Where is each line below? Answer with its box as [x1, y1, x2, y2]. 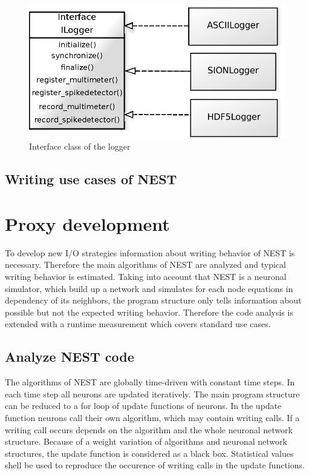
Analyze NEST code [5, 347, 134, 366]
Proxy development [5, 211, 170, 236]
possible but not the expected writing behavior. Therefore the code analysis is [5, 305, 293, 318]
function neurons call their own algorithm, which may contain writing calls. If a [5, 411, 300, 424]
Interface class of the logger [29, 140, 131, 153]
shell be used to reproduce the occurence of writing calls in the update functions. [5, 459, 305, 471]
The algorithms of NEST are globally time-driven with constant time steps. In [5, 376, 295, 388]
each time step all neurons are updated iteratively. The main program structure [5, 387, 300, 400]
